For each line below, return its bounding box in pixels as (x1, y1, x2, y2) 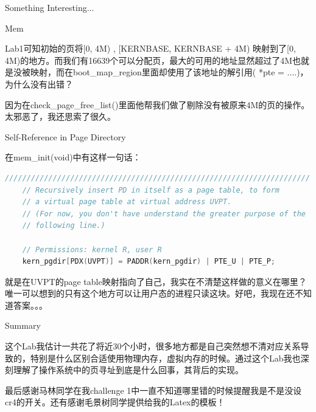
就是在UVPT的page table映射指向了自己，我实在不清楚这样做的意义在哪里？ (5, 275, 307, 287)
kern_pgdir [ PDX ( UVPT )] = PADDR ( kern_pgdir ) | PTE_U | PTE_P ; (22, 257, 276, 266)
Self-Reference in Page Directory (5, 130, 126, 143)
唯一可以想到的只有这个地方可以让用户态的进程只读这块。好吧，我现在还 (5, 287, 295, 300)
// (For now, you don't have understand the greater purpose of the (22, 209, 306, 218)
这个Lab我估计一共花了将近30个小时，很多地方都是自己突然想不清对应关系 (5, 340, 301, 352)
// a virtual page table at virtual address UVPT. (22, 197, 232, 207)
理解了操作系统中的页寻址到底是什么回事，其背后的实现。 (13, 363, 244, 376)
